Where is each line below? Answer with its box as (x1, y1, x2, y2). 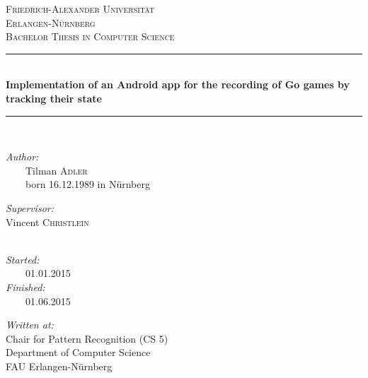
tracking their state (6, 90, 102, 105)
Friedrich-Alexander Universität (6, 1, 155, 16)
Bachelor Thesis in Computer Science (6, 29, 175, 44)
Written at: (6, 317, 54, 332)
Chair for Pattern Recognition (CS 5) (6, 331, 168, 345)
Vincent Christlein (6, 214, 89, 229)
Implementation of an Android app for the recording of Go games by (6, 77, 350, 92)
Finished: (6, 279, 45, 294)
